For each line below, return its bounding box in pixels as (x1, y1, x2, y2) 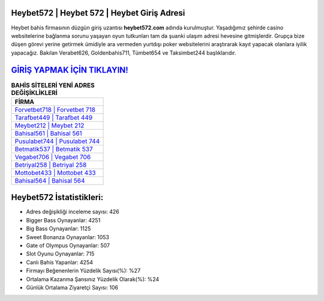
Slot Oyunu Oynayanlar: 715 (26, 250, 95, 258)
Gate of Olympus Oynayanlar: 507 (26, 242, 110, 249)
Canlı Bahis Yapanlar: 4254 (26, 258, 93, 266)
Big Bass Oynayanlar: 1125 (26, 225, 91, 233)
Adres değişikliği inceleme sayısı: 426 (26, 208, 119, 216)
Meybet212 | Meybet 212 (14, 121, 85, 129)
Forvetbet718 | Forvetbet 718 (14, 105, 96, 114)
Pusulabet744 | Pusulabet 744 (14, 137, 100, 145)
